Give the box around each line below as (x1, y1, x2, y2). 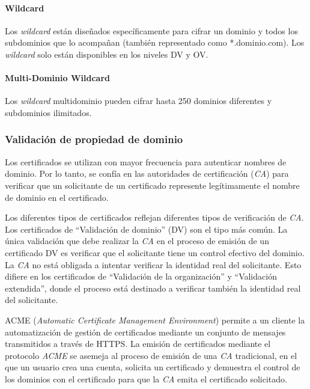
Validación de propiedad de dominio (5, 132, 183, 147)
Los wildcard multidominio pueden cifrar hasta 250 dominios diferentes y (5, 94, 272, 107)
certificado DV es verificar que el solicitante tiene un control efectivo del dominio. (5, 246, 305, 259)
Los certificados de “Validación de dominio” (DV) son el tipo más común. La (5, 222, 288, 235)
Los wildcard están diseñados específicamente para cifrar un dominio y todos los (5, 24, 298, 37)
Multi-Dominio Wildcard (5, 72, 110, 84)
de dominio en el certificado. (5, 191, 109, 203)
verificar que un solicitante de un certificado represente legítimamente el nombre (5, 179, 300, 191)
